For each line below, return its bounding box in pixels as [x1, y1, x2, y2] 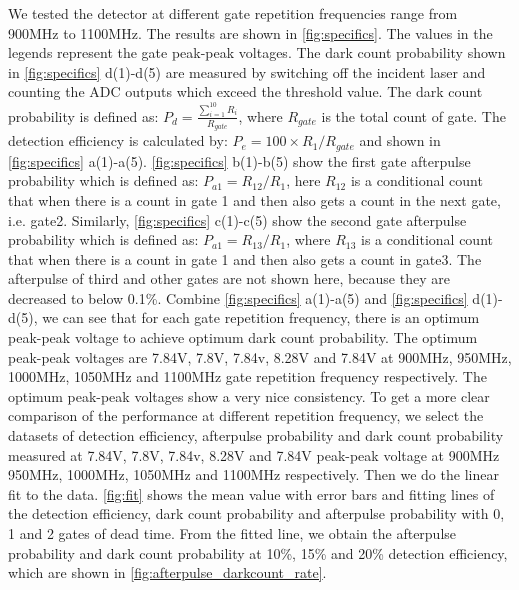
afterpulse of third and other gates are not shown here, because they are [8, 268, 450, 289]
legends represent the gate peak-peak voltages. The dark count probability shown [8, 42, 506, 63]
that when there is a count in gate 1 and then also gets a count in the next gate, [8, 189, 501, 210]
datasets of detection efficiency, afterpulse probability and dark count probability [8, 425, 504, 446]
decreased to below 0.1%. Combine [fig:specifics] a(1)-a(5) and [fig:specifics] [8, 287, 468, 308]
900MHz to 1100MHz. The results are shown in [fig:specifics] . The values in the [8, 22, 493, 43]
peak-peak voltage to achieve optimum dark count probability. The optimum [8, 327, 478, 348]
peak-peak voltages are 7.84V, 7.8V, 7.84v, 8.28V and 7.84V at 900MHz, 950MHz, [8, 346, 512, 367]
